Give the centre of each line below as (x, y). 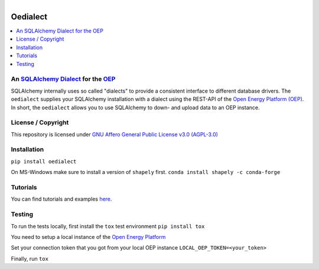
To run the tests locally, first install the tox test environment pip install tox (108, 226)
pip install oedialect (44, 161)
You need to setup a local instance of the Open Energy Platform (88, 237)
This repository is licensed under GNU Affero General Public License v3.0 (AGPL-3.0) (115, 134)
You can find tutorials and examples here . (61, 199)
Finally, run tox (30, 258)
